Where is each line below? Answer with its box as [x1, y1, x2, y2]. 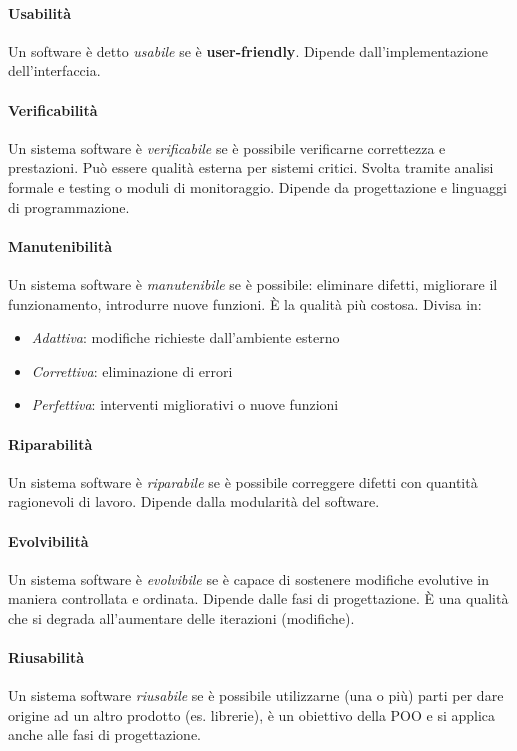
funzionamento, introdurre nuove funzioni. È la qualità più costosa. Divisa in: [8, 293, 482, 314]
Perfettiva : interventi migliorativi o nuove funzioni [31, 394, 339, 415]
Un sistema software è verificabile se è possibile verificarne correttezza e [8, 137, 446, 158]
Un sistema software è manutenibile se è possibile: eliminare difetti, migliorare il [8, 273, 498, 294]
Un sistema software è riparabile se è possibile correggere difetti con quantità [8, 471, 478, 492]
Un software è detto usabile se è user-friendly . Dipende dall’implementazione [8, 40, 489, 61]
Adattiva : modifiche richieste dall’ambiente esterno [31, 327, 340, 348]
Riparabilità [8, 433, 93, 454]
